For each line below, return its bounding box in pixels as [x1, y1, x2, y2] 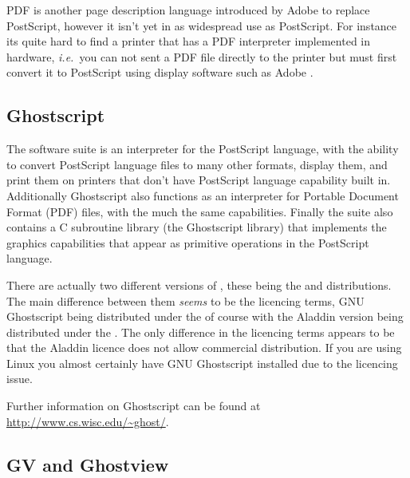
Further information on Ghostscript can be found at [6, 397, 261, 414]
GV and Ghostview [6, 452, 169, 476]
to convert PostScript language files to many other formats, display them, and [6, 156, 388, 172]
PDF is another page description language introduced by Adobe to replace [6, 2, 370, 18]
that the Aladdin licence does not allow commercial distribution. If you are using [6, 339, 402, 356]
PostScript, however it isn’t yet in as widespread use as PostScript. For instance [6, 17, 397, 34]
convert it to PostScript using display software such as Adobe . [6, 64, 313, 81]
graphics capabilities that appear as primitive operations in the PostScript [6, 234, 369, 251]
